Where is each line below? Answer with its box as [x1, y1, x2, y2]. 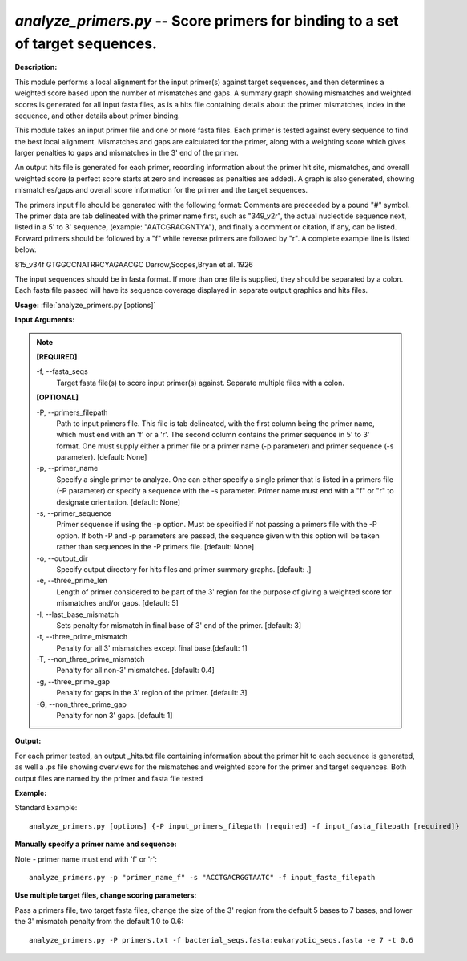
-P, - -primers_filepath [36, 408, 108, 417]
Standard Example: [14, 803, 78, 813]
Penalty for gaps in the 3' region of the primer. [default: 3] [56, 688, 248, 698]
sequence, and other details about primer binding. [14, 111, 180, 120]
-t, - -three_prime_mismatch [36, 632, 128, 642]
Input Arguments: [14, 315, 75, 325]
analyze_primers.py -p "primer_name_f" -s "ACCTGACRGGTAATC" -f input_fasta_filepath [29, 873, 376, 882]
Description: [14, 63, 58, 72]
